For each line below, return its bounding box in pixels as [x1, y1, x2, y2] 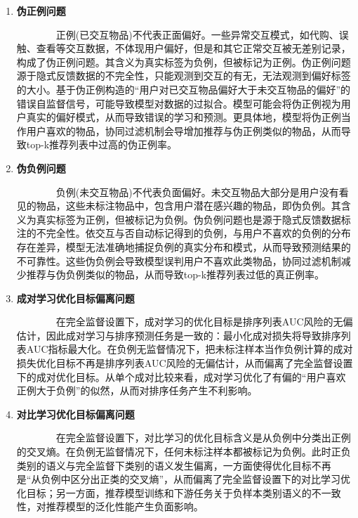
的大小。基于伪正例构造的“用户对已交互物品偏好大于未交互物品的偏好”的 [16, 82, 351, 96]
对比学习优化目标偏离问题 [16, 406, 135, 421]
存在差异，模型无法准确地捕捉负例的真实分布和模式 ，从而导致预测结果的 [16, 239, 351, 254]
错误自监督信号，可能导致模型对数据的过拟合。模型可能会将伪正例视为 [16, 96, 341, 110]
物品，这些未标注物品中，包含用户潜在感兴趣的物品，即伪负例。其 [36, 198, 341, 213]
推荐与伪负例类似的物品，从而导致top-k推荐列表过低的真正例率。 [26, 267, 325, 282]
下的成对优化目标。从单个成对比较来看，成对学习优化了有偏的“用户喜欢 [16, 369, 346, 384]
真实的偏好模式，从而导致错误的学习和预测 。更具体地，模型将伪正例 [26, 110, 341, 124]
